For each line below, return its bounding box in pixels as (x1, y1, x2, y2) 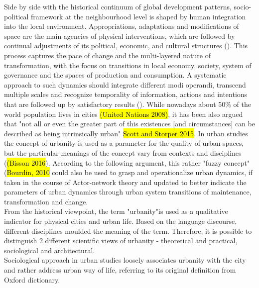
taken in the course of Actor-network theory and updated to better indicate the (4, 177, 247, 187)
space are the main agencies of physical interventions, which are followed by (4, 30, 235, 41)
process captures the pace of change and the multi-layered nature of (4, 50, 211, 60)
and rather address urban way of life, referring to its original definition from (4, 265, 236, 275)
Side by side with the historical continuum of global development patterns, (4, 1, 232, 11)
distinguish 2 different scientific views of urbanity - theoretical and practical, (4, 235, 238, 246)
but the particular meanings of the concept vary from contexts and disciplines (4, 147, 242, 158)
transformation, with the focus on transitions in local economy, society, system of (4, 60, 252, 70)
